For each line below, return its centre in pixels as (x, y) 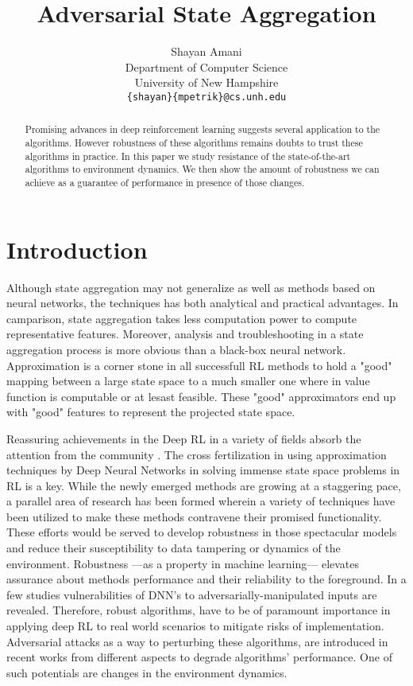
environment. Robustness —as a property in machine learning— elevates (183, 563)
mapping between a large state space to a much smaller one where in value (188, 381)
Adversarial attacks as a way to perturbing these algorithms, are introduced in (197, 641)
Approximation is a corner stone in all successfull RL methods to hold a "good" (199, 365)
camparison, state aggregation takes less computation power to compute (182, 318)
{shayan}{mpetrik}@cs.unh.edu (206, 97)
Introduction (77, 249)
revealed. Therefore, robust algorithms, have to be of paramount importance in (199, 610)
